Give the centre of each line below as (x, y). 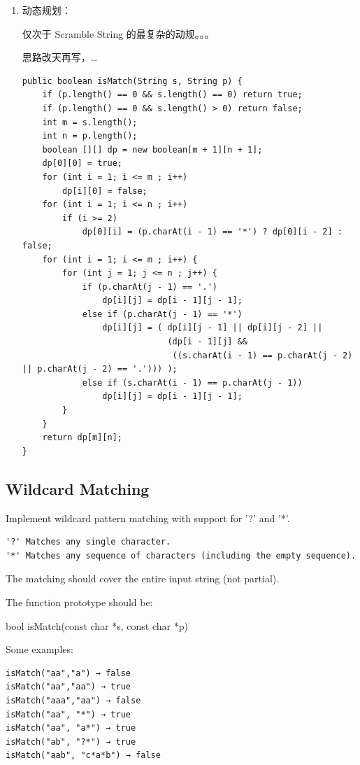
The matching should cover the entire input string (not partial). (143, 578)
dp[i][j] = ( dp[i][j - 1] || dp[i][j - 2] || (213, 328)
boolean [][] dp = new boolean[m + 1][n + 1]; (152, 149)
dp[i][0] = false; (105, 191)
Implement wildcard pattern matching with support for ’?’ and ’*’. (148, 518)
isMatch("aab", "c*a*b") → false (83, 756)
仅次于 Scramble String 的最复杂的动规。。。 (118, 33)
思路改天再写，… (60, 57)
